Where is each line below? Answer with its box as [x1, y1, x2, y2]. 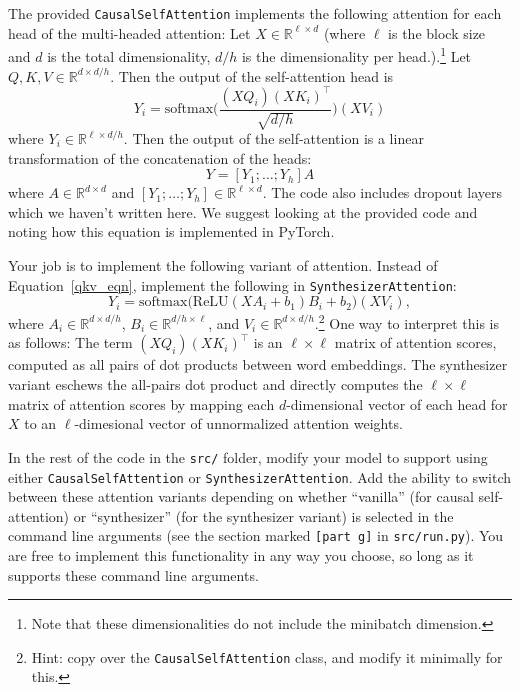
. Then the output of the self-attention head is [110, 65, 394, 86]
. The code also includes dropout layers [262, 182, 503, 203]
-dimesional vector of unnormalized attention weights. [74, 413, 403, 434]
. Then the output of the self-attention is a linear [123, 128, 424, 149]
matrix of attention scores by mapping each [8, 393, 275, 414]
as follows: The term [8, 332, 133, 353]
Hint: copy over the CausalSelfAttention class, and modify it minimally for [31, 646, 503, 667]
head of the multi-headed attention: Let [8, 22, 251, 43]
